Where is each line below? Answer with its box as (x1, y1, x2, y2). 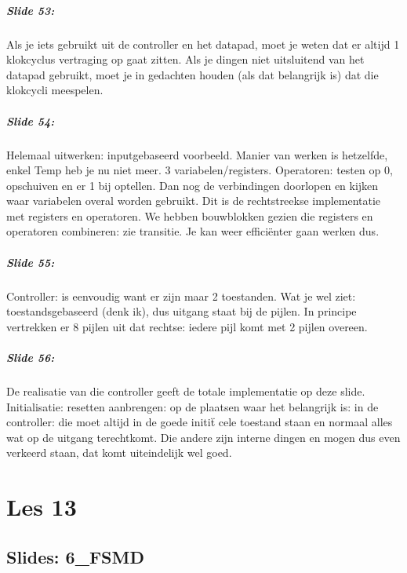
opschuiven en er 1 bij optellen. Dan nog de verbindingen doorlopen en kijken (6, 177, 379, 193)
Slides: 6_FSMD (6, 544, 144, 568)
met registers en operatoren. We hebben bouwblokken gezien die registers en (6, 207, 373, 224)
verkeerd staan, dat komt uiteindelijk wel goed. (6, 444, 232, 461)
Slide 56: (6, 349, 55, 365)
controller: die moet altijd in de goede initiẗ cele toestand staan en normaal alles (6, 414, 393, 430)
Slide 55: (6, 254, 55, 270)
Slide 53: (6, 2, 55, 18)
